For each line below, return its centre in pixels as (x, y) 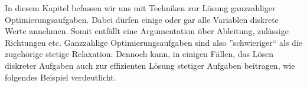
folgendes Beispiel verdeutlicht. (61, 77)
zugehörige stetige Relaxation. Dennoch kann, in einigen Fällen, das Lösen (139, 54)
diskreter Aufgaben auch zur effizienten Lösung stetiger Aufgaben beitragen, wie (150, 65)
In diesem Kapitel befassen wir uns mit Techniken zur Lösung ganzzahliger (140, 8)
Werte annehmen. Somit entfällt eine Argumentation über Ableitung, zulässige (147, 31)
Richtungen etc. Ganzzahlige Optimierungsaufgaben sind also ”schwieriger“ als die (154, 42)
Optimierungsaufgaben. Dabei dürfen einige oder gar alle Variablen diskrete (142, 19)
